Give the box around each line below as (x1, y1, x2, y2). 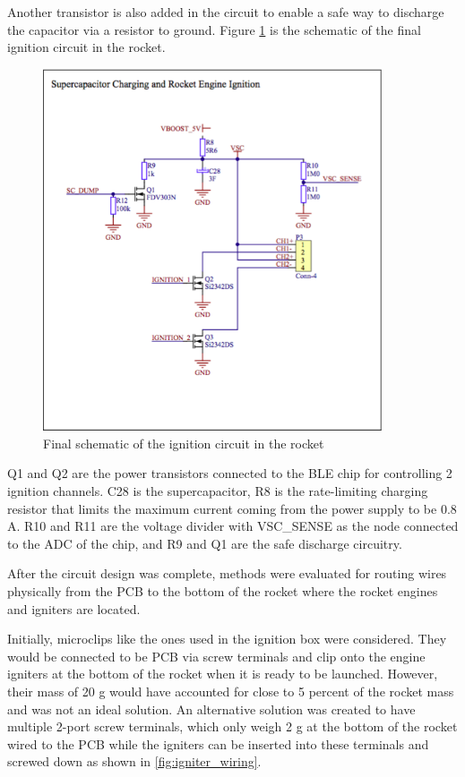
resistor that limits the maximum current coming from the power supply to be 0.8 (7, 499, 457, 517)
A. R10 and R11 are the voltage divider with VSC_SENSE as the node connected (7, 517, 459, 535)
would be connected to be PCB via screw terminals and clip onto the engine (7, 646, 426, 665)
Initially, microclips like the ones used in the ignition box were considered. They (7, 629, 447, 648)
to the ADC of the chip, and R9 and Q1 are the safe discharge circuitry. (7, 534, 402, 552)
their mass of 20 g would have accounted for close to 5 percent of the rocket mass (7, 681, 454, 700)
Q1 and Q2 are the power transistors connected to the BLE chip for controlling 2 (7, 464, 452, 482)
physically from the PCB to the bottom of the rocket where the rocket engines (7, 581, 438, 600)
